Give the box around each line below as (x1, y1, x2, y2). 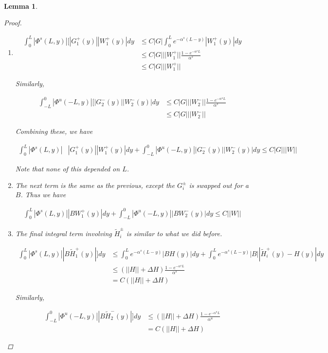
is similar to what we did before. (126, 228, 222, 239)
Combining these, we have (15, 126, 93, 136)
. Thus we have (20, 189, 66, 200)
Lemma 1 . (4, 1, 38, 11)
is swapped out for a (189, 180, 249, 190)
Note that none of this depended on (15, 164, 120, 174)
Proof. (4, 17, 22, 27)
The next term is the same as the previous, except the (15, 180, 175, 190)
